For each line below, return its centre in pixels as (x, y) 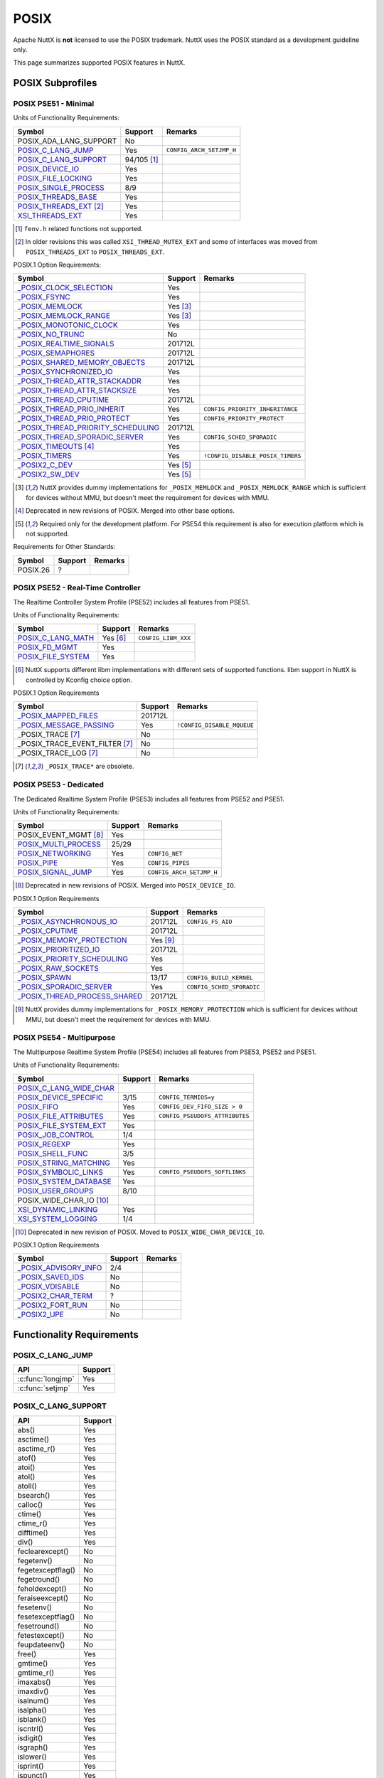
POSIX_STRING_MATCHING (64, 1163)
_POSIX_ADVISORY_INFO (60, 1268)
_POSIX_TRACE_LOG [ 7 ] (58, 753)
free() (27, 1654)
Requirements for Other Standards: (64, 547)
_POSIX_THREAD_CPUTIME (63, 400)
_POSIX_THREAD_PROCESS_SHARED (80, 996)
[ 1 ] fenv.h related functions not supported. (79, 228)
